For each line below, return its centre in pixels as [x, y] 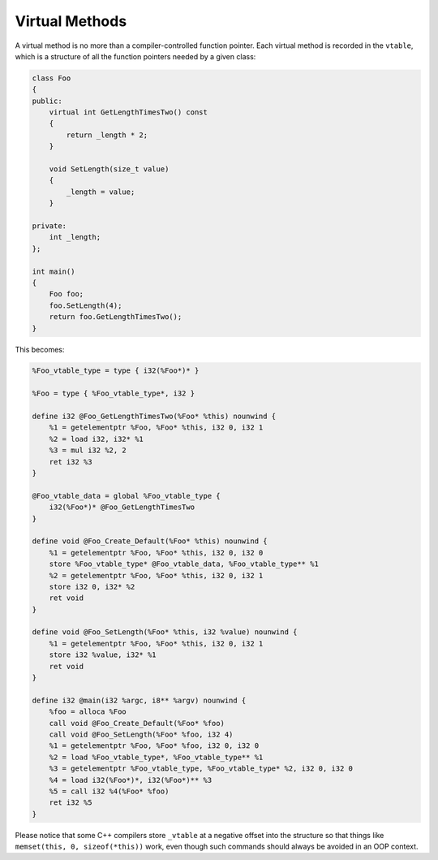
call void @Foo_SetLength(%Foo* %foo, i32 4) [141, 734]
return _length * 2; [107, 135]
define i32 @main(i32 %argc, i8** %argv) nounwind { [139, 700]
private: [49, 226]
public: [47, 101]
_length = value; [101, 192]
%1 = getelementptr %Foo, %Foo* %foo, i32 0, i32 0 [154, 746]
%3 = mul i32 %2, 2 [88, 450]
